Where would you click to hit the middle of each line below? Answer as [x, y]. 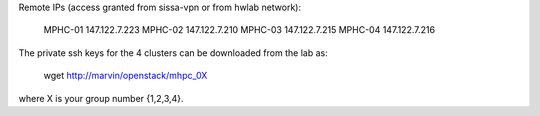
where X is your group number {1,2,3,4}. [101, 98]
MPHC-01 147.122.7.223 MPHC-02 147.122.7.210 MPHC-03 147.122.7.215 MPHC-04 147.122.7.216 [239, 30]
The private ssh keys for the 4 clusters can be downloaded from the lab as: [173, 52]
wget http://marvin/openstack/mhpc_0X [125, 76]
